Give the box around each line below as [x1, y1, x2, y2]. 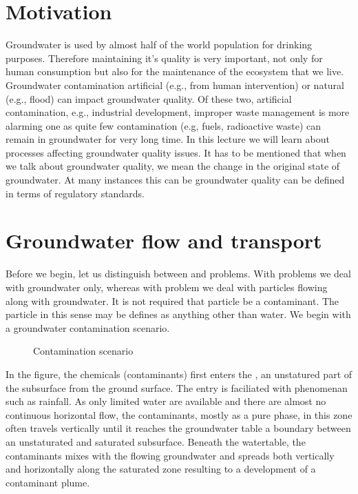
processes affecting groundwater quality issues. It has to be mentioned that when [6, 145, 346, 159]
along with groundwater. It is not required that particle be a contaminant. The [6, 293, 339, 308]
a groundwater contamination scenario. [6, 320, 170, 335]
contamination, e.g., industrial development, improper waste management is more [6, 105, 350, 119]
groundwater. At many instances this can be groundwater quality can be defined [6, 172, 345, 187]
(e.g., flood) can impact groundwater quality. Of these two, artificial [6, 91, 292, 106]
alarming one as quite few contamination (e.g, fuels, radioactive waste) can [6, 118, 322, 132]
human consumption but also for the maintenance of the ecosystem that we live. [6, 64, 344, 79]
